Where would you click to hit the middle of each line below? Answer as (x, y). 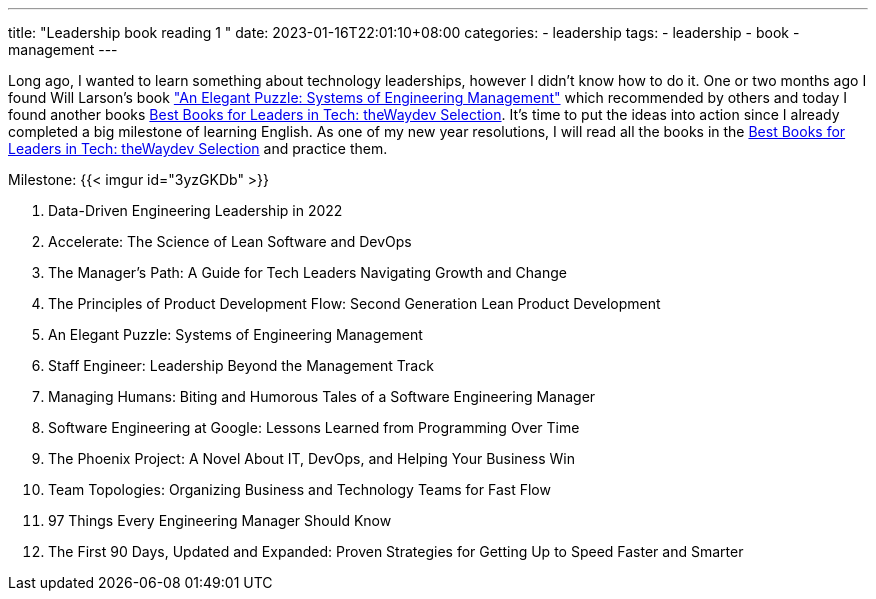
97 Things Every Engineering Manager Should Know (220, 520)
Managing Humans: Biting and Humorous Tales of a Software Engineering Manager (322, 396)
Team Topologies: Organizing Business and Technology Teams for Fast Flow (299, 489)
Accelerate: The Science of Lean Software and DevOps (230, 241)
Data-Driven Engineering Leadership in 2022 (195, 210)
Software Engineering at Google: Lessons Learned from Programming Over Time (314, 427)
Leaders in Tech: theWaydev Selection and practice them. (198, 148)
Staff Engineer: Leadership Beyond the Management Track (241, 365)
